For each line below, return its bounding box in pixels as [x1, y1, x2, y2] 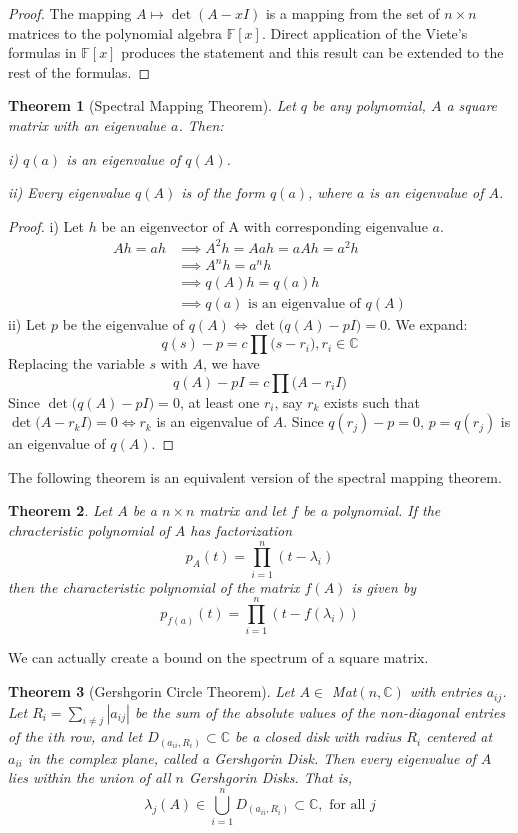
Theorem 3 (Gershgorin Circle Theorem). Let [8, 681, 295, 702]
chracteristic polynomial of [8, 520, 170, 541]
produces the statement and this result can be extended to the [121, 42, 504, 63]
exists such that [324, 391, 420, 412]
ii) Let [8, 314, 47, 335]
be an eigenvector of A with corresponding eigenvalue [101, 215, 428, 236]
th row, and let [52, 726, 143, 747]
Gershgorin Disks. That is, [188, 767, 353, 788]
